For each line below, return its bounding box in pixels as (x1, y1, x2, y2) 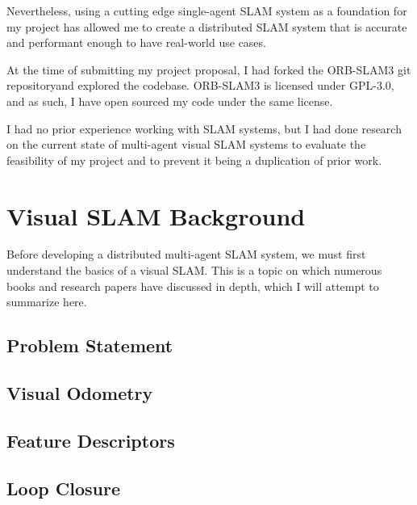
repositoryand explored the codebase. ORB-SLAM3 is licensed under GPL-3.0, (6, 77, 394, 94)
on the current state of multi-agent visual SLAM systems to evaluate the (6, 136, 366, 153)
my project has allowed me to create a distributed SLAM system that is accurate (6, 18, 407, 35)
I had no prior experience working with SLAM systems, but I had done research (6, 120, 402, 137)
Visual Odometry (6, 381, 153, 406)
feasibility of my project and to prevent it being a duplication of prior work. (6, 151, 382, 168)
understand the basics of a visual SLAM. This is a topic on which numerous (6, 262, 382, 279)
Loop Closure (6, 475, 121, 500)
